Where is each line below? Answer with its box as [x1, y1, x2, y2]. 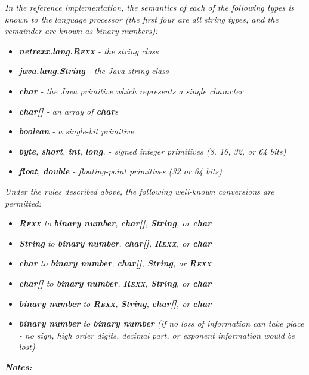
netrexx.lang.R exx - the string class [18, 44, 159, 57]
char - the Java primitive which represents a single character [18, 84, 243, 97]
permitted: [5, 196, 42, 209]
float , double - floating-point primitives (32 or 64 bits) [18, 165, 222, 177]
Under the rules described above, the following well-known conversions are [5, 185, 274, 197]
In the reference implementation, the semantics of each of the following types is [5, 1, 294, 13]
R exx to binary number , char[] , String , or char [18, 217, 212, 229]
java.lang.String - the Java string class [18, 64, 169, 77]
